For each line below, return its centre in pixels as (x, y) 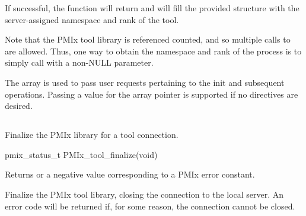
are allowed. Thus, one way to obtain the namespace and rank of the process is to (153, 51)
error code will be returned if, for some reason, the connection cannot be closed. (150, 206)
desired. (19, 106)
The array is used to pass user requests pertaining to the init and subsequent (145, 82)
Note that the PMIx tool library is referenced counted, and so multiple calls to (148, 39)
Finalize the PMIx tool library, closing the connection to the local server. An (144, 194)
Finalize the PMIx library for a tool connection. (92, 135)
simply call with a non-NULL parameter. (79, 62)
